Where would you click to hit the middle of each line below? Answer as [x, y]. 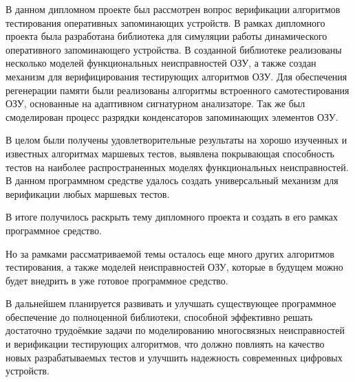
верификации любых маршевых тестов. [88, 193]
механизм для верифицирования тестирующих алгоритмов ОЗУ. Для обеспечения [176, 76]
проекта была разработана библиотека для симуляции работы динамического [166, 36]
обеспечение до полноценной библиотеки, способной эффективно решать [159, 316]
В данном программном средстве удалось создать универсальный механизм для [172, 180]
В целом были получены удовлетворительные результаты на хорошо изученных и [176, 140]
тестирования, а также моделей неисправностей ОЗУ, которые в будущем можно [174, 267]
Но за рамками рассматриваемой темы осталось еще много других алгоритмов [170, 253]
